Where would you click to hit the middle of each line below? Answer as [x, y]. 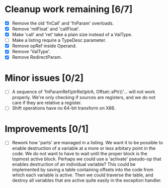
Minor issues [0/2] [44, 78]
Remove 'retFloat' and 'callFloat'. [46, 29]
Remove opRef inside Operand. [44, 46]
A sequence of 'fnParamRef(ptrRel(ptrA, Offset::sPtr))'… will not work [83, 92]
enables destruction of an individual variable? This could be [74, 164]
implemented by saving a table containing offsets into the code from [83, 170]
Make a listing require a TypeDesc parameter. [59, 40]
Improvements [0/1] [47, 129]
